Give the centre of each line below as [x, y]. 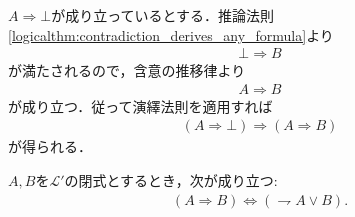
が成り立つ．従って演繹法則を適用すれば [140, 105]
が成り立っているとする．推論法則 [163, 15]
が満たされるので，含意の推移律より [127, 70]
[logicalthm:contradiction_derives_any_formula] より [171, 34]
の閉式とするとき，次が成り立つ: [171, 180]
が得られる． [50, 146]
